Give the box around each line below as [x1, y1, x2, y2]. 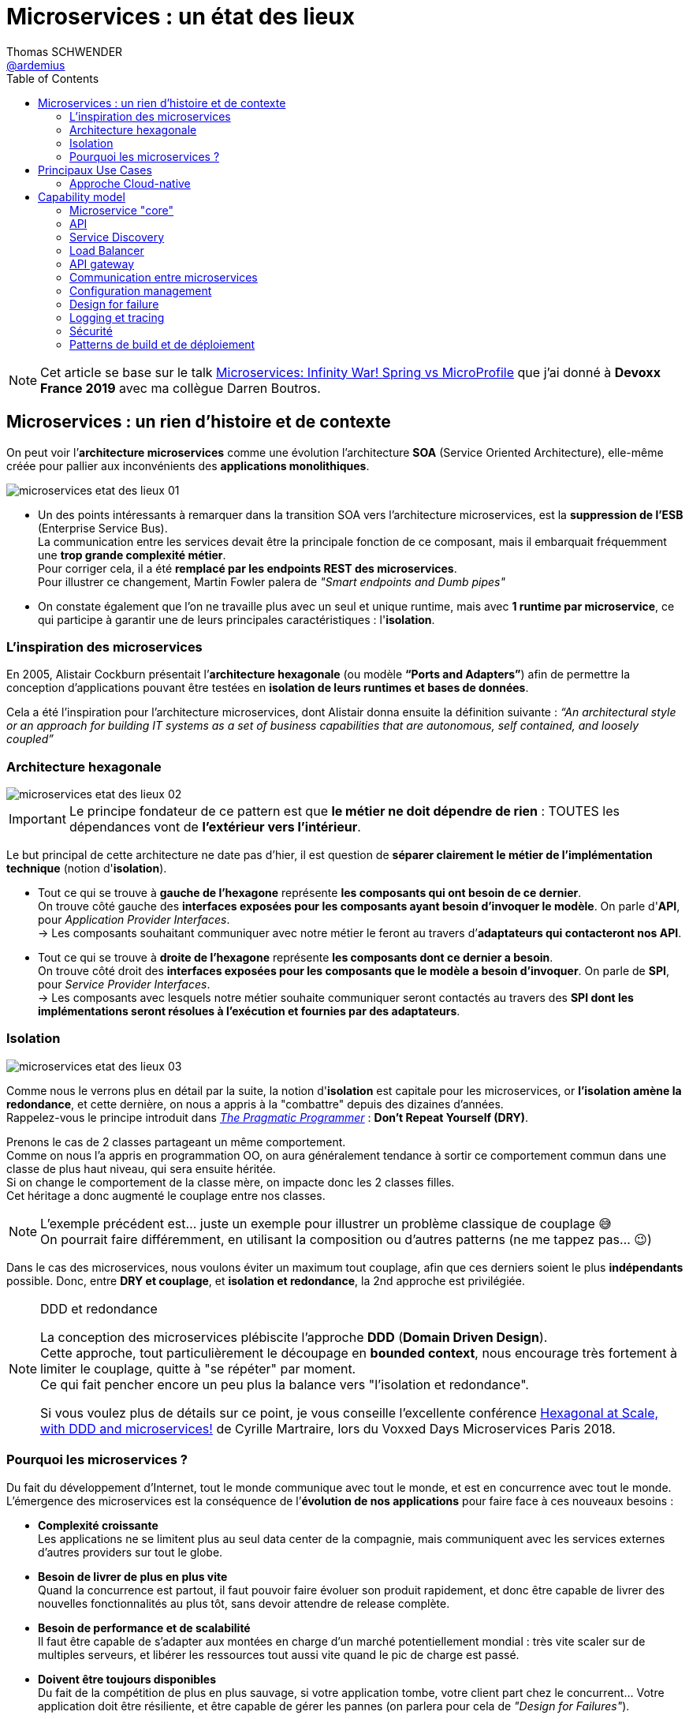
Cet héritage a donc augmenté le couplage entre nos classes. [6, 1188, 326, 1202]
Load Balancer [69, 243, 144, 257]
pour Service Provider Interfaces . [38, 977, 210, 992]
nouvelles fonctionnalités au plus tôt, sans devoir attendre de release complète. [38, 1596, 450, 1610]
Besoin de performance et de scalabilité [38, 1620, 251, 1635]
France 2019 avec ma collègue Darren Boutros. [40, 379, 321, 396]
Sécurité [69, 323, 113, 338]
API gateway [69, 256, 135, 271]
